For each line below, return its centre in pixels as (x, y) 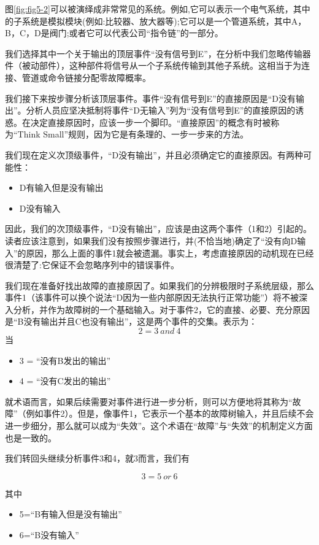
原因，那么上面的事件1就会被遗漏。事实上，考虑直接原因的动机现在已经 (170, 253)
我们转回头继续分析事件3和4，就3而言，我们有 (97, 458)
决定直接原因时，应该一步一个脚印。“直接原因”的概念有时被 (151, 122)
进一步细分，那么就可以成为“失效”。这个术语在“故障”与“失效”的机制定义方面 (159, 426)
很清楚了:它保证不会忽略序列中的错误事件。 (92, 265)
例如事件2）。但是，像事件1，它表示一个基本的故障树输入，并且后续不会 (170, 413)
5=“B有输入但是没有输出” (71, 514)
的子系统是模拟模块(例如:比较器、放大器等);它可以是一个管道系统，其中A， (156, 21)
